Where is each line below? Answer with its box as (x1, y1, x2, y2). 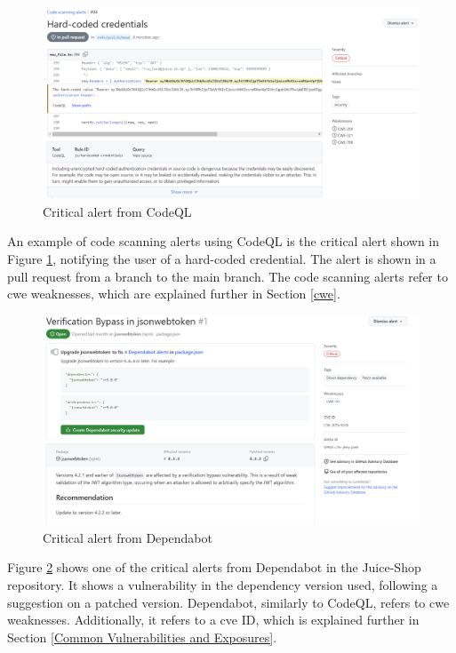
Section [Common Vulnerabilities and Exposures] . (7, 627, 277, 646)
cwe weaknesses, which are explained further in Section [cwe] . (7, 284, 340, 303)
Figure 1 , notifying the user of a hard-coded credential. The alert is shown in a (7, 249, 436, 267)
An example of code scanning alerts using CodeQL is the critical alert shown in (7, 232, 440, 251)
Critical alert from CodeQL (43, 202, 192, 220)
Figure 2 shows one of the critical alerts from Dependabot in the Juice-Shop (7, 558, 421, 577)
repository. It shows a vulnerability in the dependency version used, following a (7, 575, 438, 593)
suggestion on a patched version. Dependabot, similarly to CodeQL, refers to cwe (7, 593, 450, 611)
